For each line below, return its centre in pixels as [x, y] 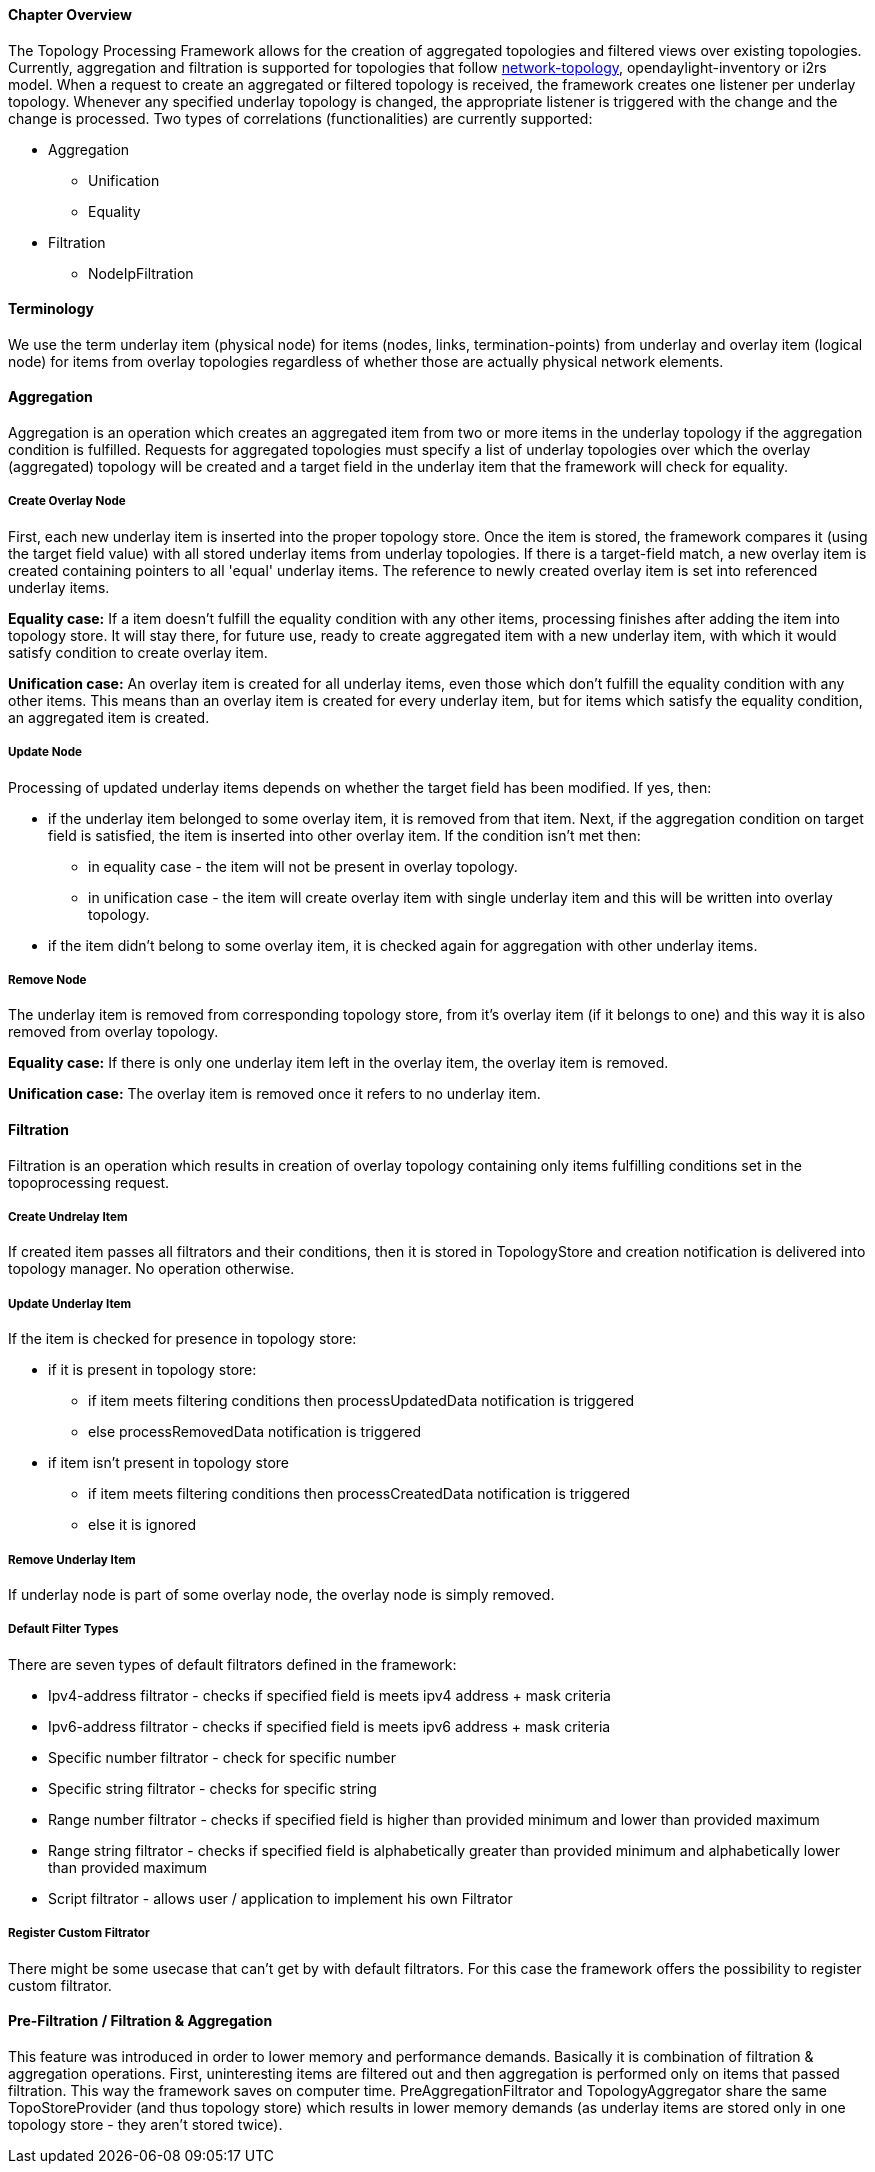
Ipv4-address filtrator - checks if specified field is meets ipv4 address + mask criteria [329, 1695]
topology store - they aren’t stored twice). [145, 2124]
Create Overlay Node [67, 501]
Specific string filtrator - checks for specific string [212, 1788]
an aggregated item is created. [109, 717]
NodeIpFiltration [141, 273]
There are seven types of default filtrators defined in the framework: [232, 1664]
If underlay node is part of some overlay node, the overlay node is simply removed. [281, 1594]
